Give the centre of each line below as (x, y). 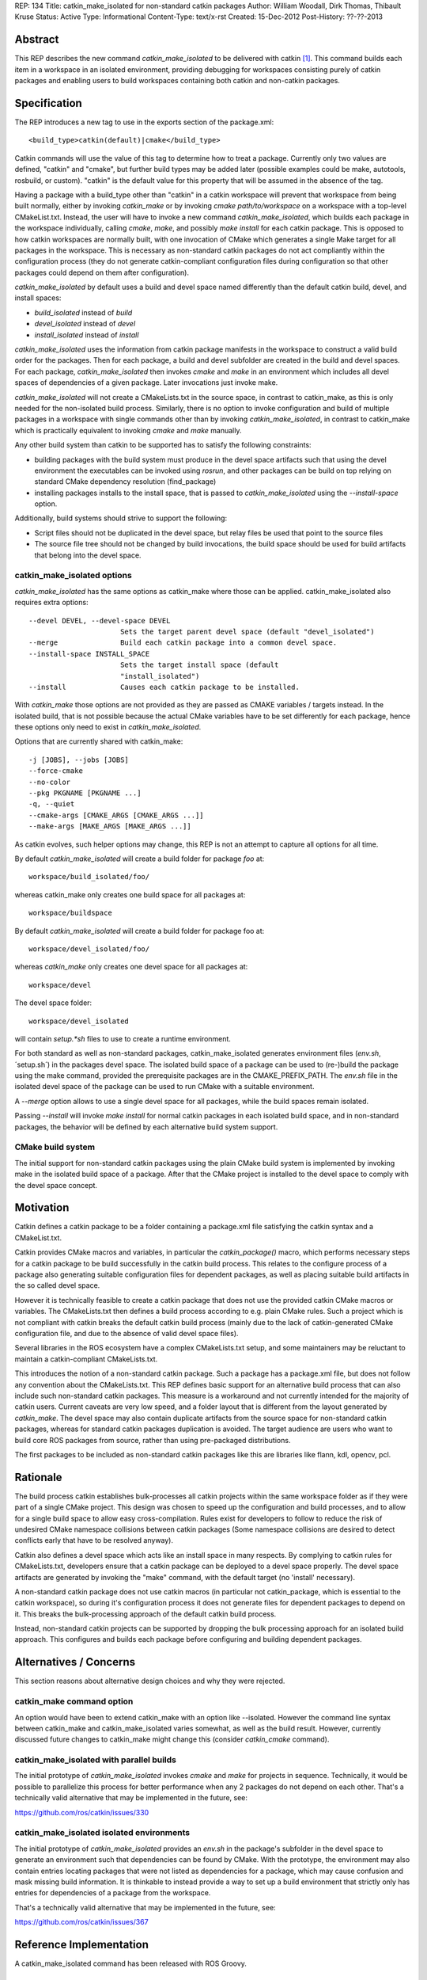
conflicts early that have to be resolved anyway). (94, 1540)
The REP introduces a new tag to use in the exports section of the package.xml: (144, 122)
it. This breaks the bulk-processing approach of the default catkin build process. (145, 1614)
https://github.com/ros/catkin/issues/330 (82, 1812)
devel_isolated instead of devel (85, 324)
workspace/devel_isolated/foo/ (89, 949)
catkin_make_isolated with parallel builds (96, 1760)
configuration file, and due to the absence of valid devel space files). (127, 1333)
